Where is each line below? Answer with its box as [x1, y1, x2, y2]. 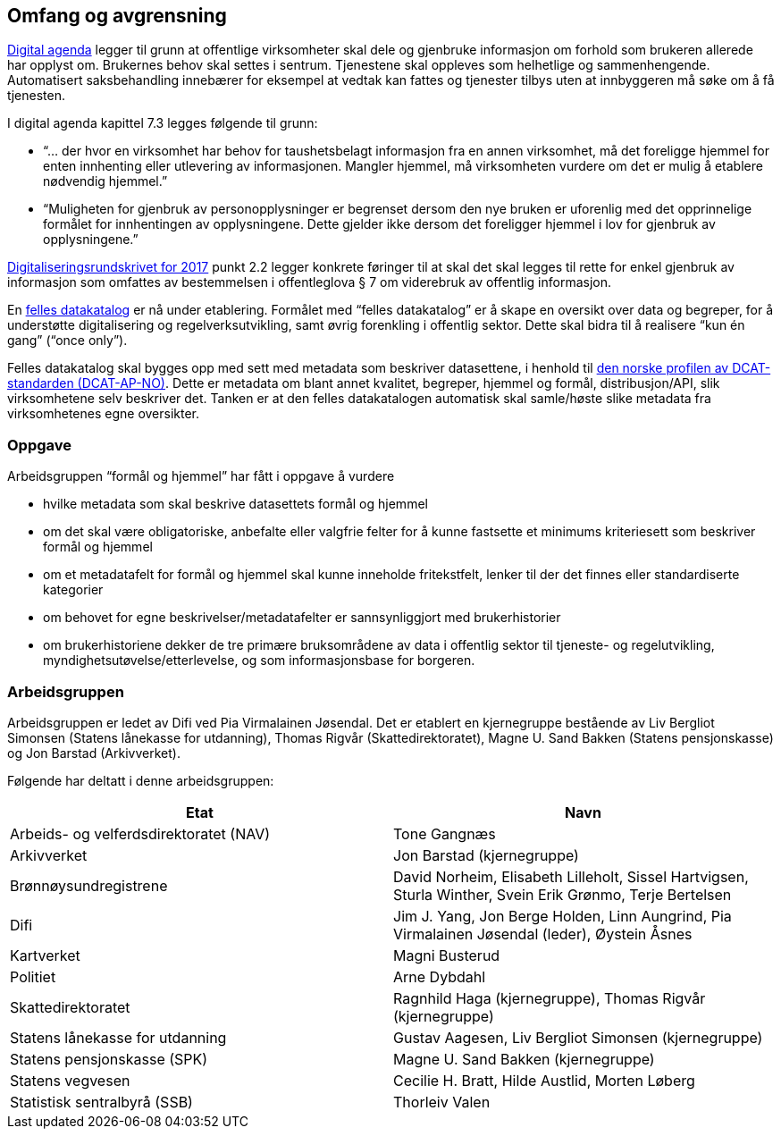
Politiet [10, 967, 56, 986]
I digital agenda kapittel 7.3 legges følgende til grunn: [7, 115, 318, 131]
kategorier [43, 582, 104, 598]
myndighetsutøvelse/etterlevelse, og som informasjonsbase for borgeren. [43, 652, 475, 669]
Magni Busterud [393, 946, 500, 964]
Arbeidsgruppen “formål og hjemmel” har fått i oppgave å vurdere [7, 468, 395, 484]
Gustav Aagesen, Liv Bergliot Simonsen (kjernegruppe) [393, 1028, 763, 1047]
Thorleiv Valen [393, 1092, 491, 1111]
